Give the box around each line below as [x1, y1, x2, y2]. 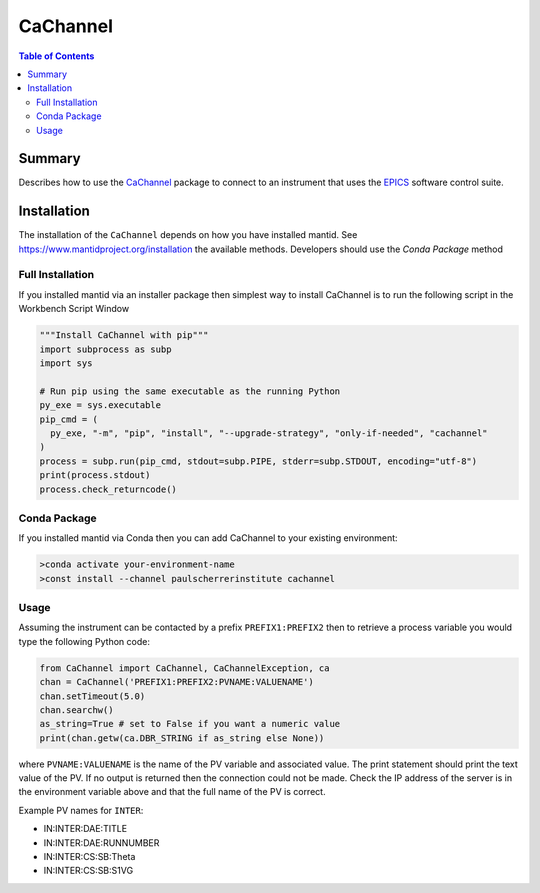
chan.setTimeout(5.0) [39, 690, 146, 702]
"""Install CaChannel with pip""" [39, 330, 209, 341]
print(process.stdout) [39, 470, 151, 481]
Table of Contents [18, 50, 95, 62]
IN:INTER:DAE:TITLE [43, 823, 128, 835]
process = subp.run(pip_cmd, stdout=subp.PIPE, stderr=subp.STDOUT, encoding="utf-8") [39, 455, 478, 467]
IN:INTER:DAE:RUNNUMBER [43, 836, 160, 849]
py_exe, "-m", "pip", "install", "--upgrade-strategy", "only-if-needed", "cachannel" [50, 427, 489, 439]
